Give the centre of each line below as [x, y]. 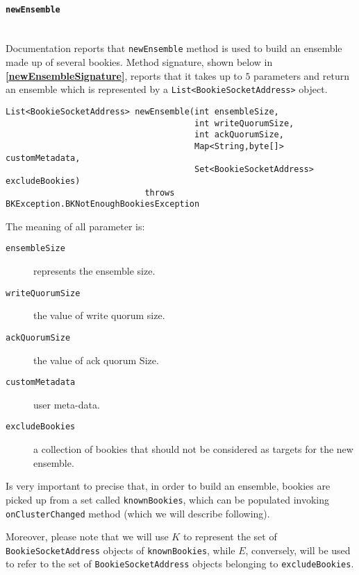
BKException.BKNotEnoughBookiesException [103, 204]
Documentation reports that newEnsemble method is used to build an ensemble [174, 48]
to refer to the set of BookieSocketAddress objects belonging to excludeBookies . [180, 564]
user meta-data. [67, 404]
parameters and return [302, 75]
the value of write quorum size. [99, 315]
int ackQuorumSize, [239, 135]
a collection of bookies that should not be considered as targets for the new [193, 449]
